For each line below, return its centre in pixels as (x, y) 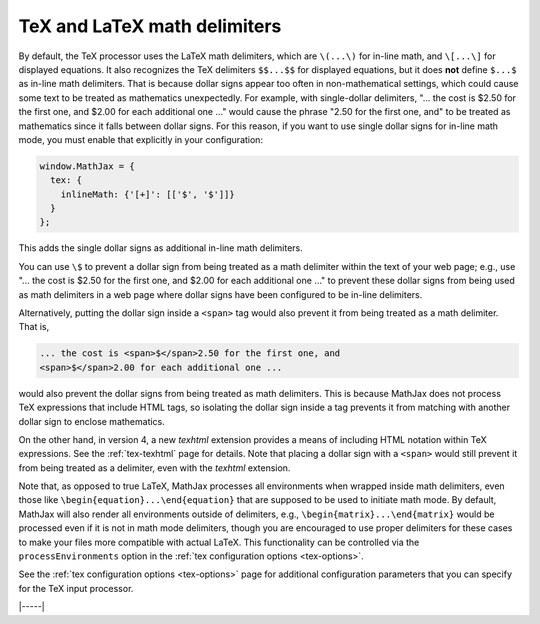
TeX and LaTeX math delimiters (150, 26)
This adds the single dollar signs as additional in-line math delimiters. (161, 248)
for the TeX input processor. (76, 588)
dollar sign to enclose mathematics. (91, 421)
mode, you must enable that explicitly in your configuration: (141, 139)
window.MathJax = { (87, 166)
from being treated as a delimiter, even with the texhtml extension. (154, 467)
